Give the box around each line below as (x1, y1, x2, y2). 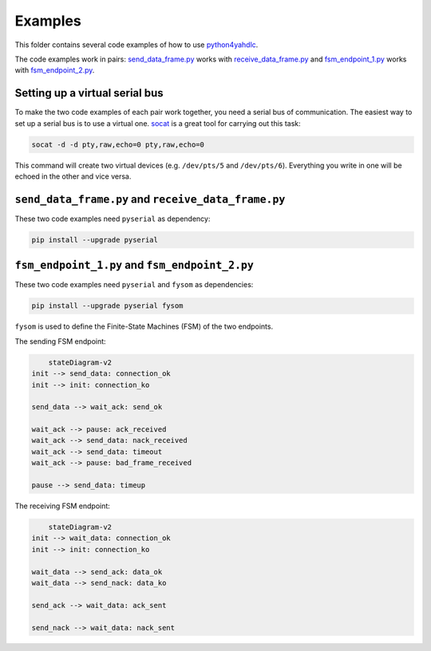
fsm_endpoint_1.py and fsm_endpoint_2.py (14, 258, 255, 272)
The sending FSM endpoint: (14, 336, 107, 346)
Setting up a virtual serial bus (14, 86, 164, 100)
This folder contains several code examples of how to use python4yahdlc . (14, 40, 259, 49)
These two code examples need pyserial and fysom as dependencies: (14, 280, 254, 290)
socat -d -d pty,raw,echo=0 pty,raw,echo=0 (31, 140, 205, 149)
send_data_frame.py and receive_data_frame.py (14, 192, 286, 206)
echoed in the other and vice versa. (14, 172, 132, 181)
